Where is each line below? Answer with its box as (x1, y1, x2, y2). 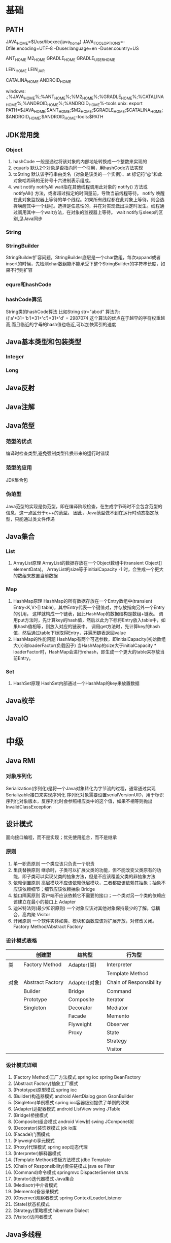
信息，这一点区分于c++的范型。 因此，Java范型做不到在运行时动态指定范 (6, 509, 159, 516)
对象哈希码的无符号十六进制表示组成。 (13, 177, 93, 183)
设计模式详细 (6, 1062, 38, 1069)
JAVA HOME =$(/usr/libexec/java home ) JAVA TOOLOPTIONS (6, 39, 121, 46)
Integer (6, 353, 24, 360)
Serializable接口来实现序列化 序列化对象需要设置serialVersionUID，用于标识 (6, 791, 164, 798)
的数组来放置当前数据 (13, 573, 58, 579)
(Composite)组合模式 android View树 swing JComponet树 (13, 1118, 134, 1125)
